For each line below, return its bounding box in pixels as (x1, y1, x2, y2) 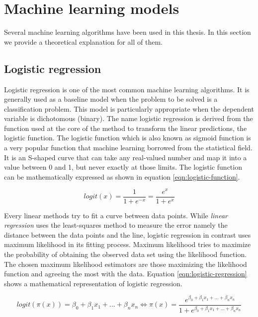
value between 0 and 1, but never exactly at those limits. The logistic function (4, 162, 242, 172)
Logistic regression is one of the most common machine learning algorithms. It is (4, 84, 250, 94)
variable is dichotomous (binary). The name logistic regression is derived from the (4, 113, 253, 124)
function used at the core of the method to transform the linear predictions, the (4, 123, 247, 133)
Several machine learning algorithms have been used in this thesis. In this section (4, 27, 251, 37)
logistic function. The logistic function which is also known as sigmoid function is (4, 132, 251, 143)
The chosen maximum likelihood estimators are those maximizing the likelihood (4, 258, 247, 269)
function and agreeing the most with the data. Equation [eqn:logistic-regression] (4, 268, 247, 279)
